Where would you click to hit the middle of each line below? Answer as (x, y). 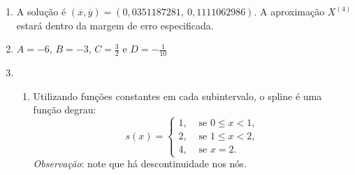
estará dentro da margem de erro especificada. (115, 25)
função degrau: (65, 110)
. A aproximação (289, 11)
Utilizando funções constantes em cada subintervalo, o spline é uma (177, 96)
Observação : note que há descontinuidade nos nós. (140, 163)
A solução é (41, 11)
